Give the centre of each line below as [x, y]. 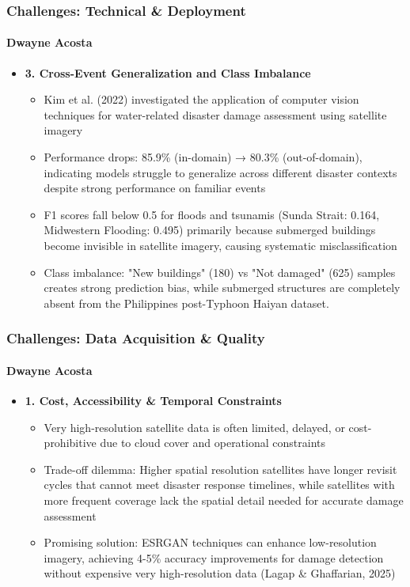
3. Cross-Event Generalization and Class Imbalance [168, 72]
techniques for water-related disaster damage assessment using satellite [215, 114]
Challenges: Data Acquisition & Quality [136, 338]
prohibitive [70, 443]
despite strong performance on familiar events [155, 188]
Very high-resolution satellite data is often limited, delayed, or [194, 427]
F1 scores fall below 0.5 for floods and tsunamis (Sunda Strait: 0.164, [212, 214]
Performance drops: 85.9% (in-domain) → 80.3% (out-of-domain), [203, 157]
